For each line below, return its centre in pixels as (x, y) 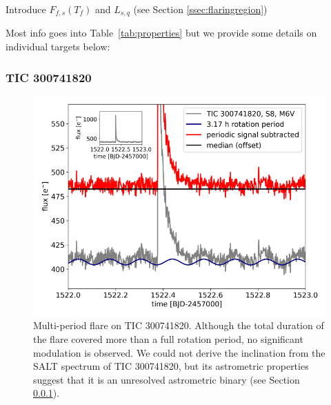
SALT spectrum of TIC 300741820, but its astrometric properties (171, 366)
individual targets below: (58, 47)
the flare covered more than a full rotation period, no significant (168, 339)
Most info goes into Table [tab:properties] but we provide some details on (161, 33)
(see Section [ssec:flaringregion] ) (200, 9)
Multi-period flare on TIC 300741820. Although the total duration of (179, 325)
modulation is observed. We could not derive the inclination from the (179, 352)
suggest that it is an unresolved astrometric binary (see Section (167, 379)
